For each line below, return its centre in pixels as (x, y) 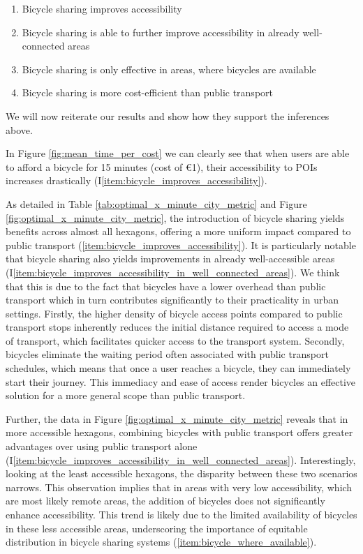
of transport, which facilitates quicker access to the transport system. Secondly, (175, 340)
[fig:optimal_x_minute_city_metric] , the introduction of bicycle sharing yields (175, 217)
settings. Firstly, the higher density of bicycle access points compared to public (174, 313)
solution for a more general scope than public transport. (126, 395)
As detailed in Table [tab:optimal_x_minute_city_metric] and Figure (156, 203)
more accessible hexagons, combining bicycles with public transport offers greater (179, 432)
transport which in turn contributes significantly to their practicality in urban (172, 300)
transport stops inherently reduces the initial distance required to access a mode (177, 327)
